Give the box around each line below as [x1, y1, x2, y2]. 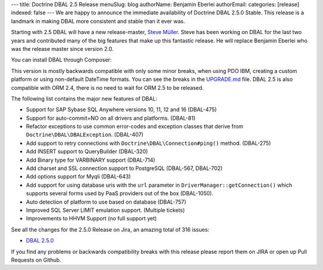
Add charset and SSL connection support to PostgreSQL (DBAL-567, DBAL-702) [26, 165, 223, 172]
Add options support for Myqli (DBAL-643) [26, 173, 131, 180]
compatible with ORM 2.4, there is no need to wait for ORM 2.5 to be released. [11, 84, 204, 91]
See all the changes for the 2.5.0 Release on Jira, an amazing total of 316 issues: [11, 226, 209, 233]
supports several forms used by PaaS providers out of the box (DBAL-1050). [26, 190, 214, 197]
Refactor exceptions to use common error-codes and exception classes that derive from [26, 123, 243, 130]
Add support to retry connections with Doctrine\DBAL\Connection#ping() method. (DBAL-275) [26, 139, 272, 147]
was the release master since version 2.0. [11, 45, 114, 52]
